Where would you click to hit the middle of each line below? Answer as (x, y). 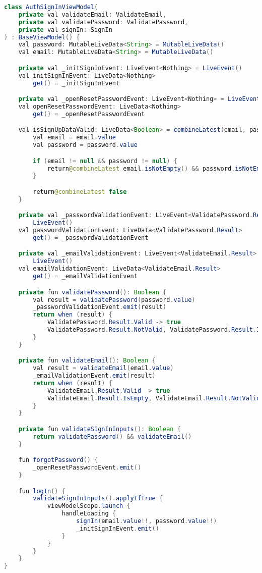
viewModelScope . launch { (89, 506)
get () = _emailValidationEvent (85, 276)
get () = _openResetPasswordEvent (89, 114)
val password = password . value (85, 145)
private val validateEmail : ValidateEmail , (92, 14)
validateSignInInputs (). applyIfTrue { (98, 499)
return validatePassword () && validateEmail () (112, 436)
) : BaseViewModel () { (42, 37)
